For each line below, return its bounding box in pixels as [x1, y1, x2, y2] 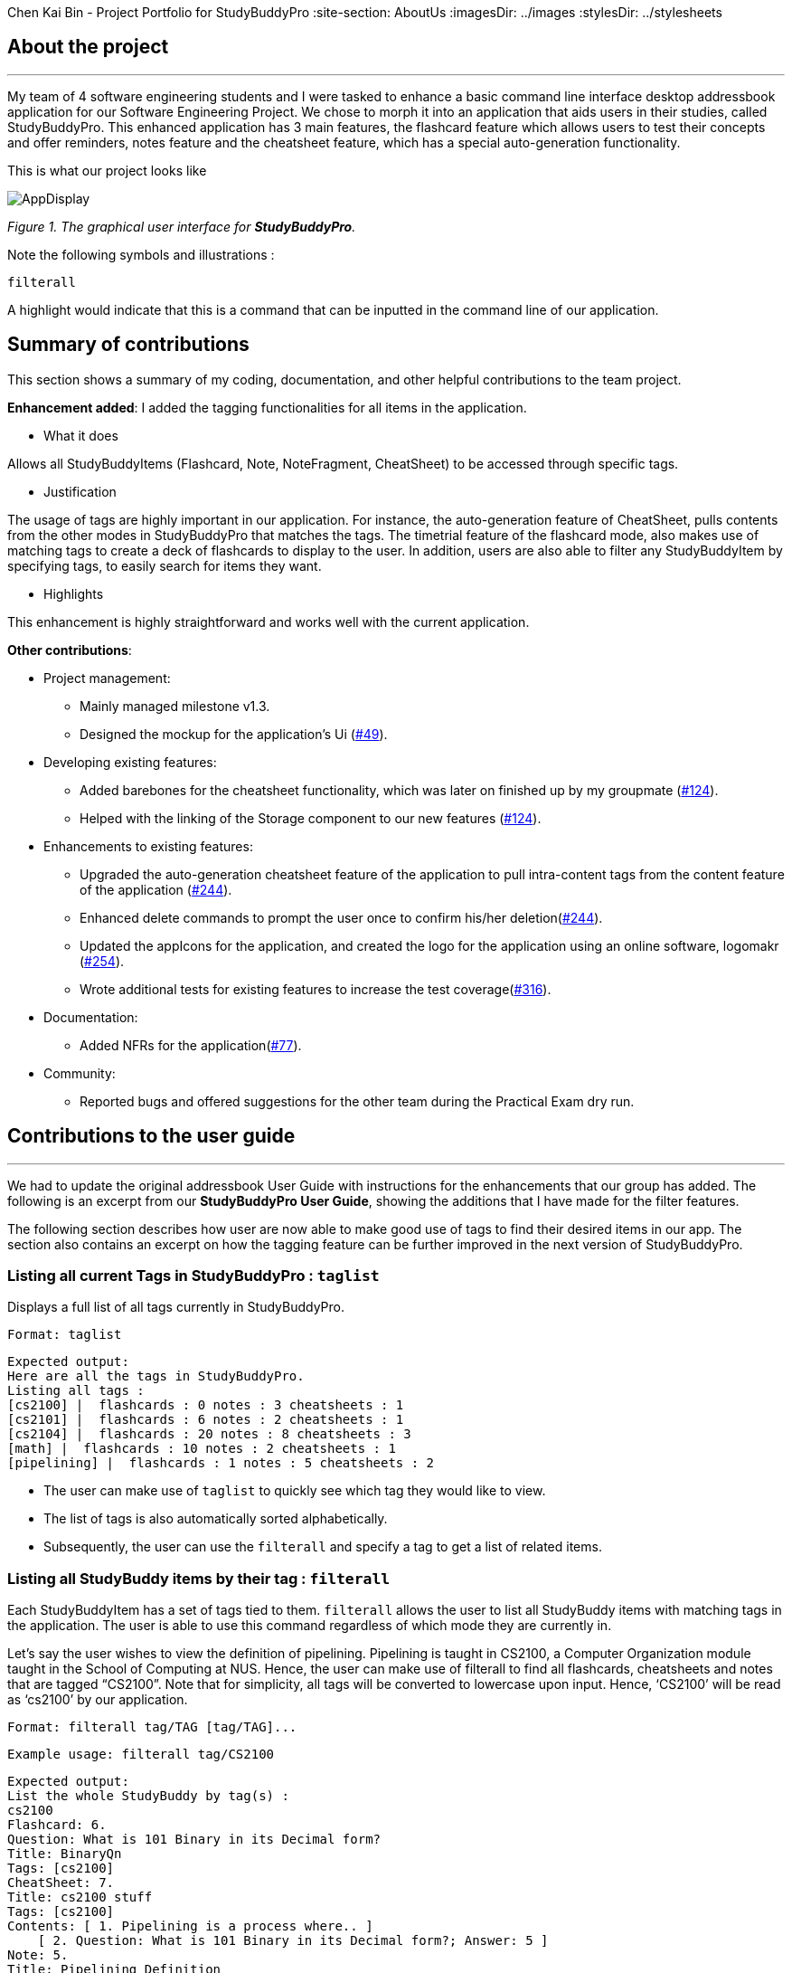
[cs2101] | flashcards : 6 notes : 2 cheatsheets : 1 [7, 1412, 404, 1428]
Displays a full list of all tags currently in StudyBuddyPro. [7, 1299, 344, 1315]
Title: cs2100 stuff [7, 1890, 153, 1905]
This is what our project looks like [7, 162, 207, 178]
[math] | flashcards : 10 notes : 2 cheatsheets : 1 [7, 1441, 396, 1456]
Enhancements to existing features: [43, 838, 253, 854]
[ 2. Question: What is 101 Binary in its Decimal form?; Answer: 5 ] [37, 1933, 549, 1949]
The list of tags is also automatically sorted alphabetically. [43, 1511, 388, 1527]
